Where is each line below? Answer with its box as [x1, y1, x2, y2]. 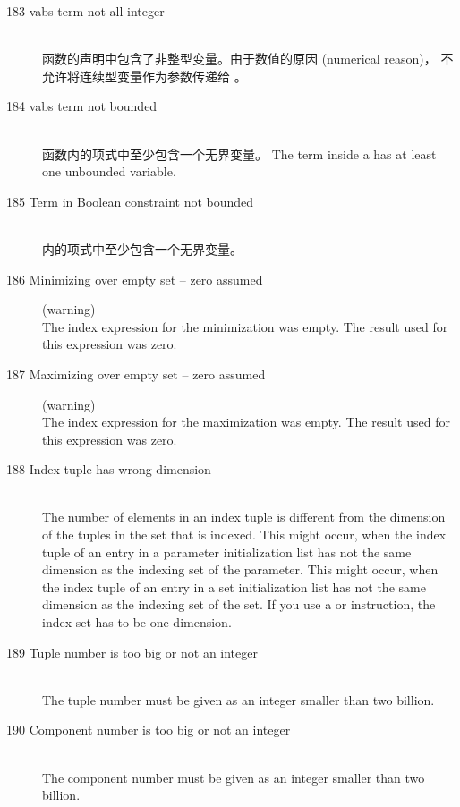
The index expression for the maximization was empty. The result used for [42, 412, 450, 431]
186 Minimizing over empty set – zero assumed [6, 269, 263, 288]
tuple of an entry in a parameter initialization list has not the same [42, 542, 412, 561]
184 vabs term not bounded [6, 97, 158, 115]
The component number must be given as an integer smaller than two [42, 768, 425, 786]
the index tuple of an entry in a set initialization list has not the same [42, 577, 426, 596]
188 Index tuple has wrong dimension [6, 460, 211, 479]
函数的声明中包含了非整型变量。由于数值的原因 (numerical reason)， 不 [42, 49, 454, 68]
